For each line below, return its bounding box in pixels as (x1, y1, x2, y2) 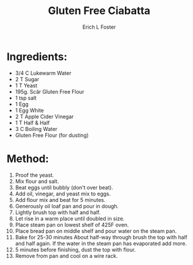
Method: (6, 152, 49, 165)
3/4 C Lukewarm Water (15, 69, 72, 77)
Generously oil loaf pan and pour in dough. (15, 202, 119, 209)
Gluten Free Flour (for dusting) (15, 132, 89, 139)
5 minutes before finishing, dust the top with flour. (15, 246, 136, 253)
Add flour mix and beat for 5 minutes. (15, 196, 106, 203)
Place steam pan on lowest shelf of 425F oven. (15, 221, 129, 228)
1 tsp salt (15, 94, 37, 101)
